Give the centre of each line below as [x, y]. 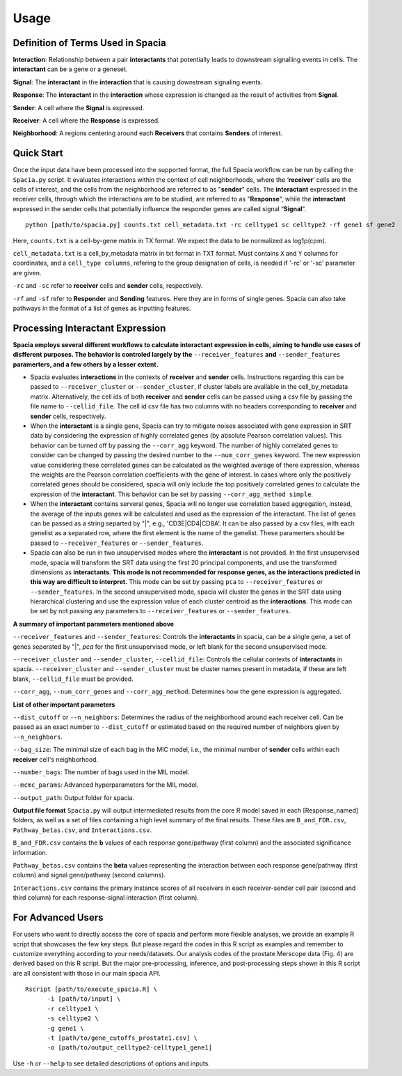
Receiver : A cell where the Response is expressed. [86, 121]
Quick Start [38, 153]
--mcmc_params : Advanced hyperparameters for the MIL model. [106, 785]
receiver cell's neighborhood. [56, 759]
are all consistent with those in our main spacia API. [87, 973]
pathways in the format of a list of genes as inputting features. [102, 308]
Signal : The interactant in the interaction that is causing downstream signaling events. [138, 82]
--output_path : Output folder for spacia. [74, 797]
